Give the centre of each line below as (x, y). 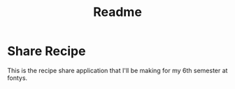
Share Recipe (47, 51)
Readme (117, 12)
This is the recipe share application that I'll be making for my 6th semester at (117, 70)
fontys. (17, 78)
